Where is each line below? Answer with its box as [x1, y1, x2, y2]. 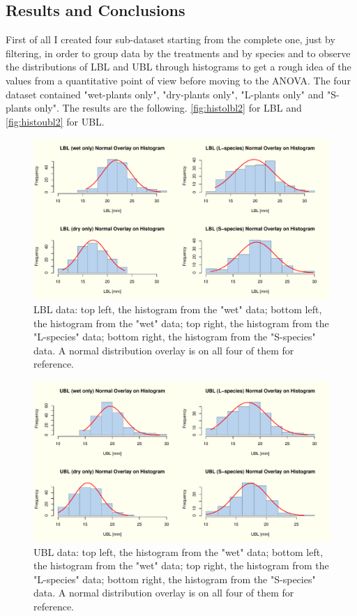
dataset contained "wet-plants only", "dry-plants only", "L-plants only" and [6, 87, 324, 101]
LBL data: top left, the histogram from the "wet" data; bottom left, [33, 302, 322, 316]
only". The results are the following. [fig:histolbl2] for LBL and [34, 100, 302, 115]
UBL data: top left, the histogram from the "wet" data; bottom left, [33, 544, 324, 559]
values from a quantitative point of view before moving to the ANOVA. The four [6, 73, 351, 87]
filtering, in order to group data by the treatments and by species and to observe [6, 45, 351, 60]
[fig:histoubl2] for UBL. [6, 114, 105, 128]
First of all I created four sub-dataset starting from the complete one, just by [6, 32, 335, 47]
